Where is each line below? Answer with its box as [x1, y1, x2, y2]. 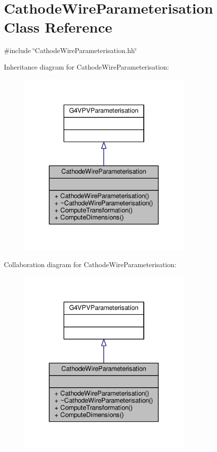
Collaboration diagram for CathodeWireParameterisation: [4, 259, 177, 269]
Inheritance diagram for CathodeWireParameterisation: [4, 61, 169, 72]
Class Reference [4, 17, 112, 37]
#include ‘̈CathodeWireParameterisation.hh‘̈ [4, 45, 137, 55]
